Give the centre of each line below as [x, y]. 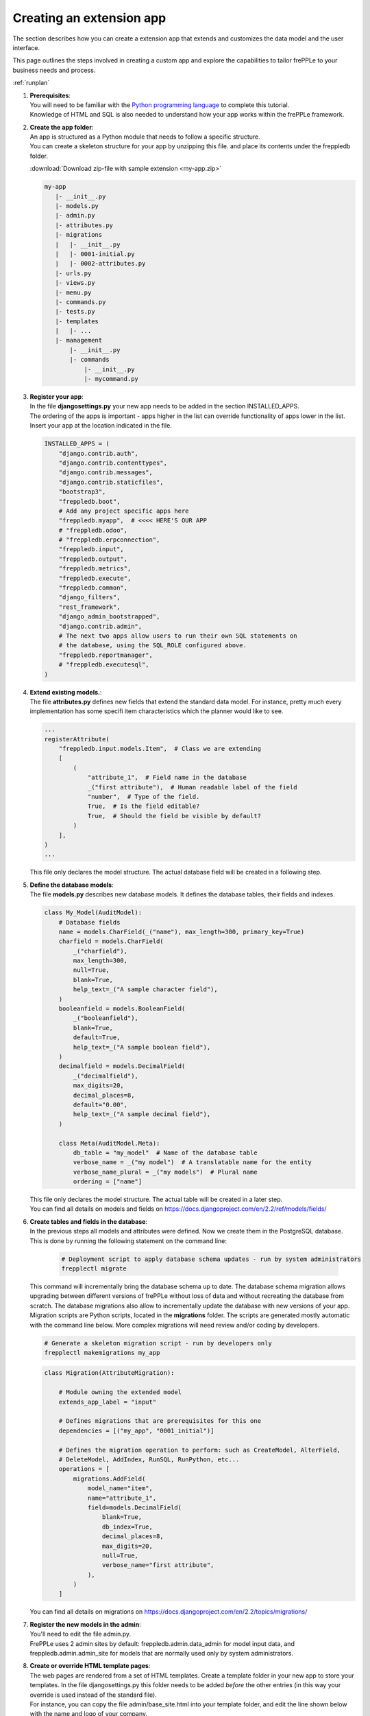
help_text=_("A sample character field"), [146, 989]
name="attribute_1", [122, 1498]
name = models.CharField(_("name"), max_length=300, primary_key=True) [182, 931]
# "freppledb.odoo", [93, 530]
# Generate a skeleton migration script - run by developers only [158, 1343]
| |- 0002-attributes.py [100, 264]
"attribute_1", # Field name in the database [167, 778]
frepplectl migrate [94, 1268]
